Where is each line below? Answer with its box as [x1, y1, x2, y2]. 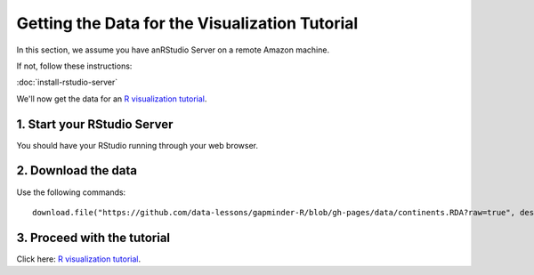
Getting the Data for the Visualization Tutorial [16, 13, 359, 33]
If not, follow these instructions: [16, 61, 133, 71]
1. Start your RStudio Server [16, 117, 174, 132]
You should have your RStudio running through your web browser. [16, 140, 258, 150]
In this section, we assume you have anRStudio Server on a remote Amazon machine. [16, 44, 329, 55]
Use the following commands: [16, 187, 126, 198]
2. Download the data [16, 163, 138, 178]
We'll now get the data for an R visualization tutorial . [16, 93, 207, 104]
